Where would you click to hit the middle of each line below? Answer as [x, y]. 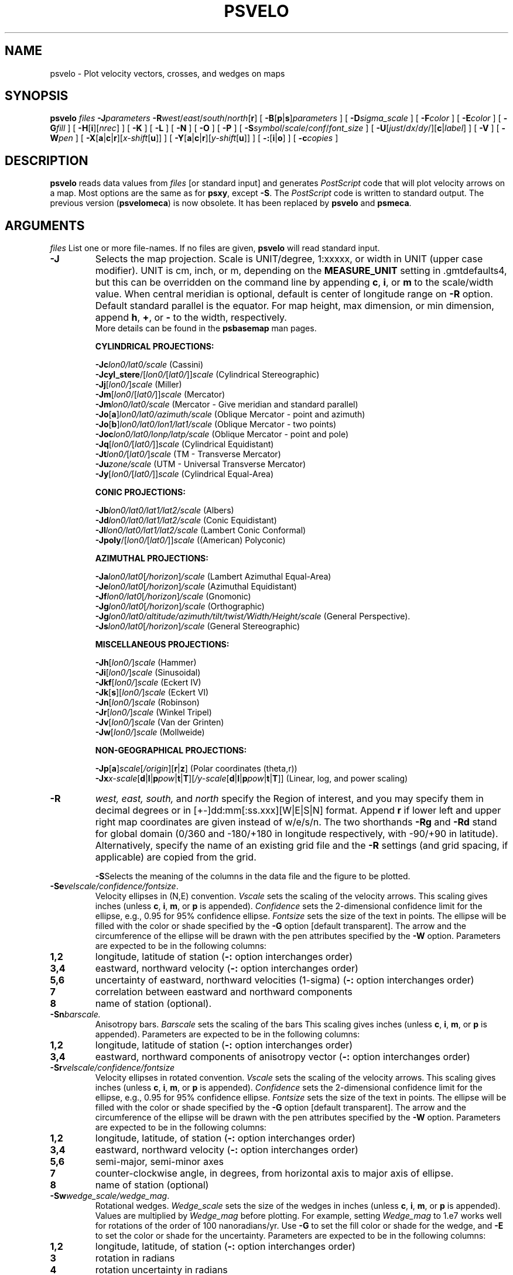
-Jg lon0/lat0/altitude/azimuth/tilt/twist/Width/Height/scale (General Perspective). [253, 616]
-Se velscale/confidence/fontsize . [114, 886]
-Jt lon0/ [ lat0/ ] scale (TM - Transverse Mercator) [188, 454]
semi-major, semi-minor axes [160, 1162]
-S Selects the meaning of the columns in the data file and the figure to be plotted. [253, 876]
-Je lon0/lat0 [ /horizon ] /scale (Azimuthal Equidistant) [196, 587]
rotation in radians [135, 1258]
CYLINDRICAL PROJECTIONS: [155, 347]
